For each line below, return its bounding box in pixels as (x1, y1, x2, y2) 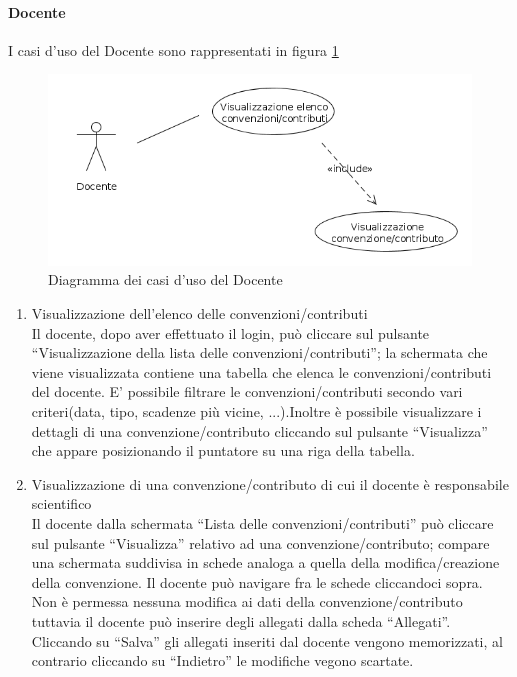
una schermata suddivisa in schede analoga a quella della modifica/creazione (31, 552, 500, 573)
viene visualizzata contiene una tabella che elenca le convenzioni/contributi (31, 361, 492, 382)
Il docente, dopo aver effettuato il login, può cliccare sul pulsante (31, 322, 430, 343)
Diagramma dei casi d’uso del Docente (48, 269, 283, 290)
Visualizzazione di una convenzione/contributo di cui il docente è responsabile (31, 473, 509, 494)
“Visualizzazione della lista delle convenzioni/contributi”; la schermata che (31, 342, 488, 363)
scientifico (31, 493, 92, 514)
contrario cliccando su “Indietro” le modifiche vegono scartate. (31, 650, 414, 671)
